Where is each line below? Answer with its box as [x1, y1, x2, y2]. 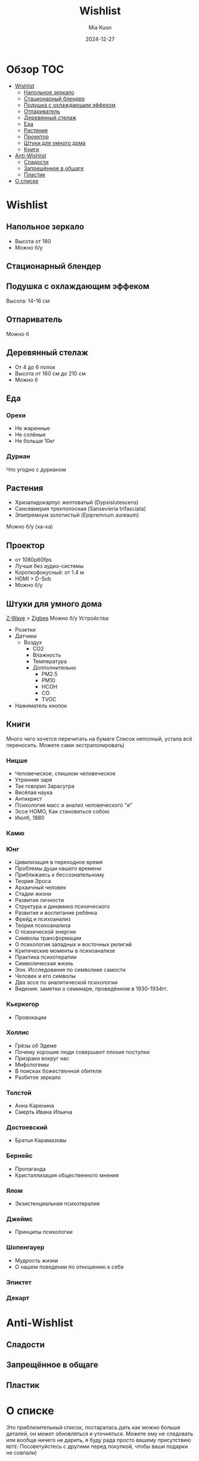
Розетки [14, 626, 36, 633]
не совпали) [6, 1449, 38, 1456]
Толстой [6, 1089, 32, 1097]
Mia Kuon [88, 24, 112, 31]
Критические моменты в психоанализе [14, 947, 116, 955]
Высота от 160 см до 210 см [14, 369, 86, 377]
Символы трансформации [14, 934, 82, 942]
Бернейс [6, 1152, 33, 1160]
